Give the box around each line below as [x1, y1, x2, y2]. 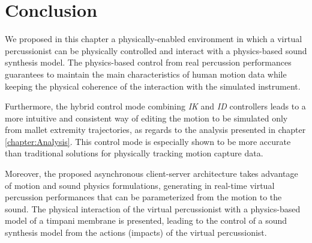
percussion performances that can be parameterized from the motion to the [5, 191, 282, 203]
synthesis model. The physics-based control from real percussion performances [5, 56, 292, 69]
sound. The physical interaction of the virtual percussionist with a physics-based [5, 202, 301, 215]
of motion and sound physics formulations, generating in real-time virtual [5, 179, 275, 191]
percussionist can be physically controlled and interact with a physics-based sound [5, 44, 307, 57]
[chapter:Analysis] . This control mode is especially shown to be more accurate [5, 135, 291, 147]
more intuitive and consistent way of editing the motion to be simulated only [5, 111, 288, 124]
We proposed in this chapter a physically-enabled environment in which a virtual [5, 32, 302, 45]
